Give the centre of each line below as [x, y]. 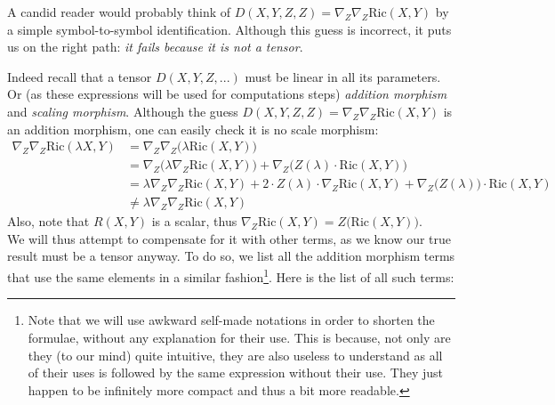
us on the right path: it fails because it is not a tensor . [155, 47]
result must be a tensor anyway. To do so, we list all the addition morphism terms [231, 256]
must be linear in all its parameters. [343, 76]
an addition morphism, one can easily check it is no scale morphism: [193, 129]
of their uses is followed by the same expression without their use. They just [235, 373]
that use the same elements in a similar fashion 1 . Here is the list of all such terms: [231, 275]
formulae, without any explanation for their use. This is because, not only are [239, 337]
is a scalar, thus [194, 221]
